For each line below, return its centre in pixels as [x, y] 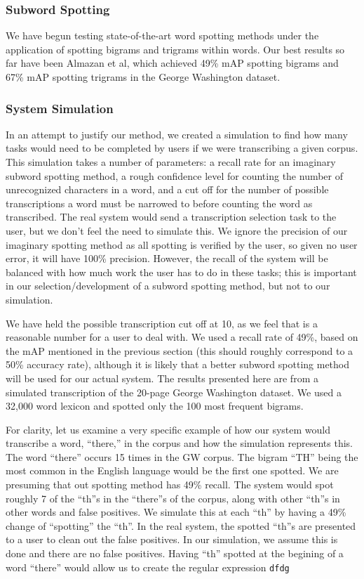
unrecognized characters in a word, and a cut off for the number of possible [167, 189]
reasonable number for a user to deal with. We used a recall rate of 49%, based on [182, 337]
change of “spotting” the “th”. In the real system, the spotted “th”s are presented [181, 525]
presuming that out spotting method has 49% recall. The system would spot [170, 484]
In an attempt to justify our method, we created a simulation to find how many [177, 134]
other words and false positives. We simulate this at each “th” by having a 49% [176, 512]
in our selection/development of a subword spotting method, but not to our [168, 286]
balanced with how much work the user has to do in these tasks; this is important [181, 272]
